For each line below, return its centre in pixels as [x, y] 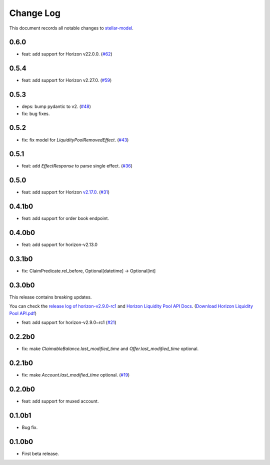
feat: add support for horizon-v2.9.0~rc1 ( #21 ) [69, 322]
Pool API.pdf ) [23, 313]
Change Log [35, 13]
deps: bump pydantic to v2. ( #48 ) [56, 106]
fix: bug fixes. [36, 113]
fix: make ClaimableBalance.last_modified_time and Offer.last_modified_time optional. [110, 349]
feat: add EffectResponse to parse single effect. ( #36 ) [77, 166]
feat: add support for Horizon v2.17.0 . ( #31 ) [66, 192]
